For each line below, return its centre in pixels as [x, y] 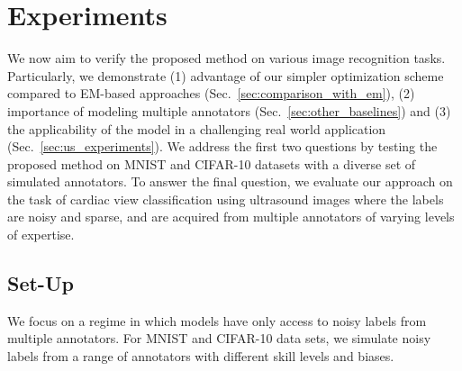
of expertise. [41, 235]
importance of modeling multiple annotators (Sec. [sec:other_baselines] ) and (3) [229, 110]
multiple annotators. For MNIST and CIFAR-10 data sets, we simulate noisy [219, 338]
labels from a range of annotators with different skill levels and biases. [201, 356]
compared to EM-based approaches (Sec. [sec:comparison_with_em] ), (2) [211, 93]
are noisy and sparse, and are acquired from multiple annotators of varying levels [231, 217]
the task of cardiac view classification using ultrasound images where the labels [226, 199]
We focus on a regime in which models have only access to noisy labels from [217, 320]
